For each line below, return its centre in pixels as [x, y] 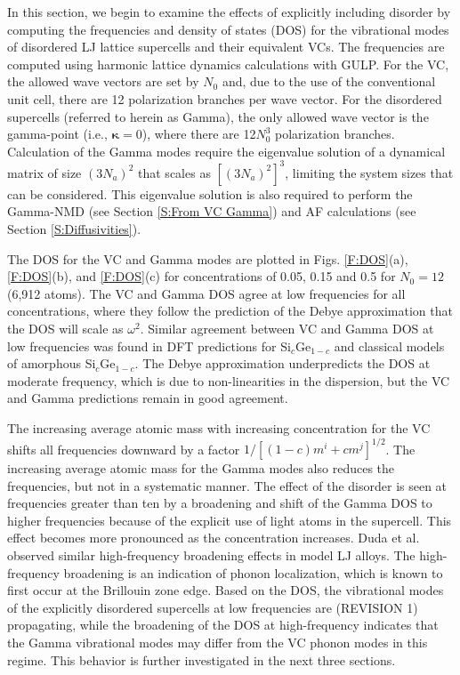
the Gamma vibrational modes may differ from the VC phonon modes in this [218, 642]
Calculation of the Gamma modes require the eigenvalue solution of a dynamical [226, 151]
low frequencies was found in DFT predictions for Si [149, 346]
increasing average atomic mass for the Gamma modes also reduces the [201, 468]
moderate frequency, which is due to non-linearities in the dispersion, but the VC [229, 380]
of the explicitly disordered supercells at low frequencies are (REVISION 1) [213, 607]
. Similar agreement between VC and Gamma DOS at [287, 328]
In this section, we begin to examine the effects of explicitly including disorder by [229, 12]
